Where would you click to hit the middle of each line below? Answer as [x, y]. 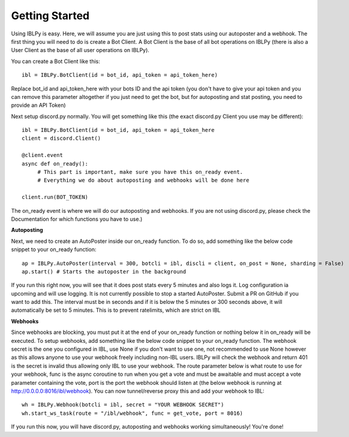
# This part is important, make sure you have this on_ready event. [140, 172]
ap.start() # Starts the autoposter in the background [104, 272]
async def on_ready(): [55, 164]
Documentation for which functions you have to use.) [77, 219]
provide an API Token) [38, 106]
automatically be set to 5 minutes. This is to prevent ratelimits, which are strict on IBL [116, 310]
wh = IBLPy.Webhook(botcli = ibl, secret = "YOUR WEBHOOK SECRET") [123, 405]
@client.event [42, 155]
